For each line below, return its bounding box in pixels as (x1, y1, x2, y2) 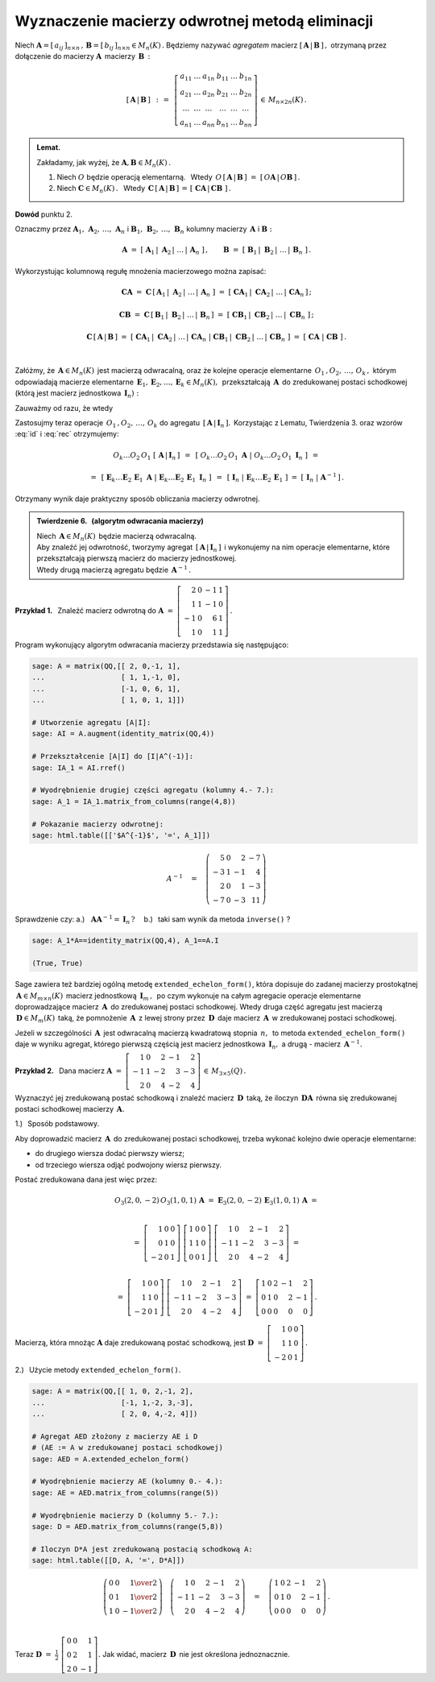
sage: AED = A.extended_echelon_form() (31, 1454, 189, 1464)
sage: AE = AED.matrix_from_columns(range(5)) (31, 1488, 219, 1498)
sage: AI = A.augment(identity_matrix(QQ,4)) (31, 729, 215, 739)
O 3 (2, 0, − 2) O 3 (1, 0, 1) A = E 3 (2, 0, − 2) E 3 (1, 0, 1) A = (114, 1196, 317, 1207)
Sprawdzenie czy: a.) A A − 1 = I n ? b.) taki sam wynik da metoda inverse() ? (14, 913, 291, 926)
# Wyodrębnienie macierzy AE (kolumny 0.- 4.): (31, 1477, 223, 1486)
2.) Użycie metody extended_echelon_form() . (14, 1365, 181, 1375)
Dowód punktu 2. (14, 209, 72, 219)
